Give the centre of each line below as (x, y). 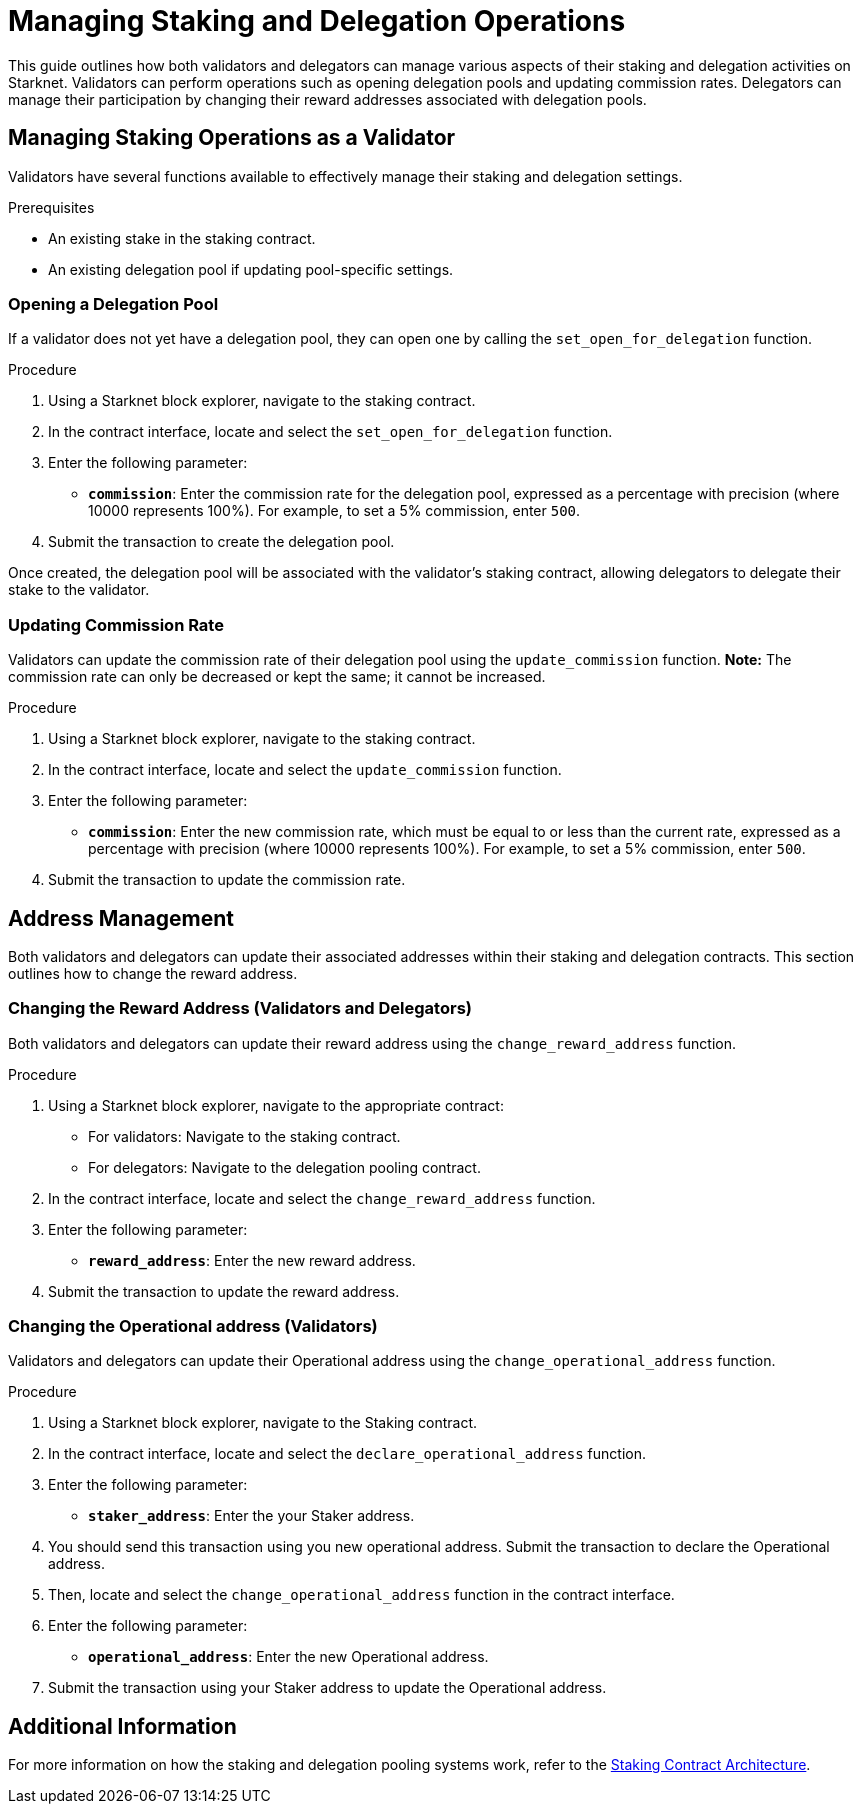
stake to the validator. (79, 590)
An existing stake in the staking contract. (182, 238)
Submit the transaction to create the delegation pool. (221, 542)
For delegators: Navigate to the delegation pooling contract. (284, 1167)
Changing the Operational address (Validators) (193, 1326)
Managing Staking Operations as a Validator (232, 138)
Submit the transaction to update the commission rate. (227, 880)
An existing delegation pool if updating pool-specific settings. (251, 269)
